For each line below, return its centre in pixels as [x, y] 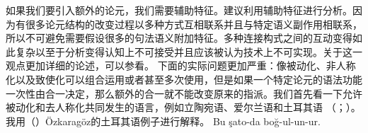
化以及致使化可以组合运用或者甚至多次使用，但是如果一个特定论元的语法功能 [184, 79]
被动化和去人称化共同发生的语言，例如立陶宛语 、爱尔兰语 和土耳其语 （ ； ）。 [183, 107]
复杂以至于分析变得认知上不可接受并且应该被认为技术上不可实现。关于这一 [189, 51]
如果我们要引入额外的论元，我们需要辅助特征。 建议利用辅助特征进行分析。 [179, 10]
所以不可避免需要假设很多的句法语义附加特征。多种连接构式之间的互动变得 [179, 38]
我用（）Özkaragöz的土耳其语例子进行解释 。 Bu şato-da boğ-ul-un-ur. [163, 121]
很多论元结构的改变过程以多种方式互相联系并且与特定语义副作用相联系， [194, 24]
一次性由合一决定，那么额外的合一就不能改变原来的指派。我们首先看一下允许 [184, 93]
